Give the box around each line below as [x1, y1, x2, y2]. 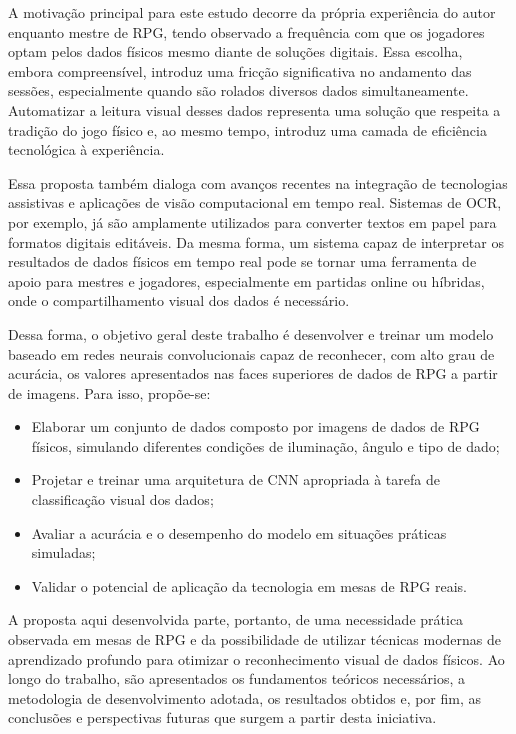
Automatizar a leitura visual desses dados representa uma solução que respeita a [8, 99, 501, 120]
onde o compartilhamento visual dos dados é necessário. [8, 290, 350, 311]
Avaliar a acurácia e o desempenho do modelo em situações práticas [31, 522, 447, 543]
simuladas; [31, 542, 96, 563]
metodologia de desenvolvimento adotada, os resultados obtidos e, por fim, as [8, 687, 482, 708]
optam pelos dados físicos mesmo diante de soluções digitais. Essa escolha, [8, 41, 463, 62]
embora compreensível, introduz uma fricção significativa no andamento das [8, 60, 472, 81]
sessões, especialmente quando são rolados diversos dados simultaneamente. [8, 80, 469, 101]
